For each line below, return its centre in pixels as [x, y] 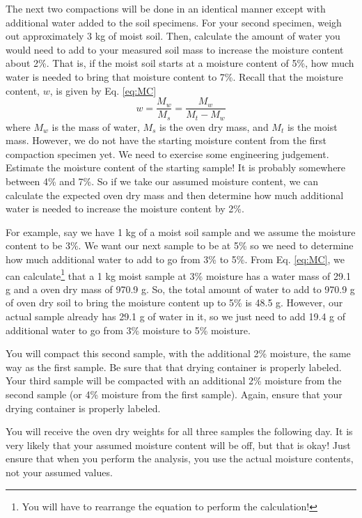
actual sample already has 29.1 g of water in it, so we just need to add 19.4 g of [176, 316]
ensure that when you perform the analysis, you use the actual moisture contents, [180, 458]
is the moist [312, 126]
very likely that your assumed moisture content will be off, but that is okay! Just [178, 445]
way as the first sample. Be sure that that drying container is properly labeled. [174, 367]
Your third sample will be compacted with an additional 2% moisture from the [174, 380]
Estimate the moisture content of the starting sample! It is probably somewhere [176, 167]
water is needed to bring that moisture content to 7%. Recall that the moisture [174, 76]
